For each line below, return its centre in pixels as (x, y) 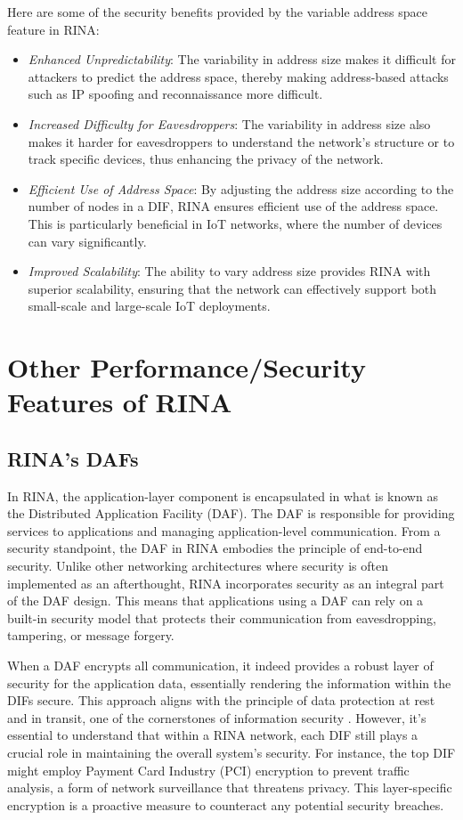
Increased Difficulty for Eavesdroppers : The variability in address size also (229, 123)
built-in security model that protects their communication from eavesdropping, (222, 617)
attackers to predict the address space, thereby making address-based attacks (238, 76)
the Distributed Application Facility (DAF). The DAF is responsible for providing (231, 513)
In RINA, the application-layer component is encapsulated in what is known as (223, 495)
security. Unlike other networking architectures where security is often (198, 566)
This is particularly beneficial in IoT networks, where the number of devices (235, 223)
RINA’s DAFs (73, 458)
